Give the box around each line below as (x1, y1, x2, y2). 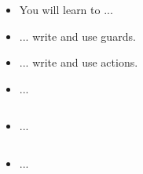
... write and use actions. (19, 54, 138, 71)
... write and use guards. (19, 27, 136, 44)
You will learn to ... (19, 2, 113, 17)
